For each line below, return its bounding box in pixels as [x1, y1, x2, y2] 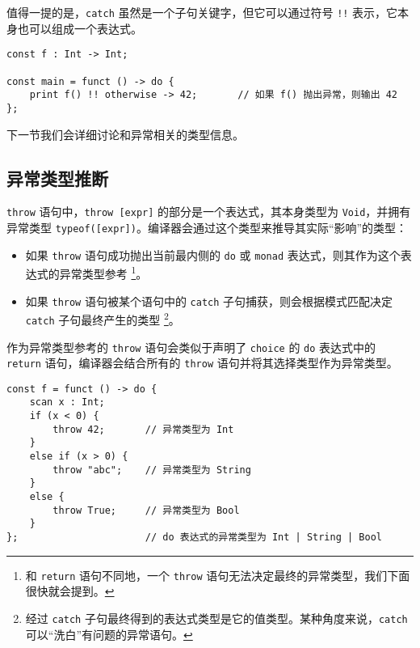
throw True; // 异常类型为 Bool [52, 504, 240, 516]
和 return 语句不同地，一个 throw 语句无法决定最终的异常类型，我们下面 [25, 566, 410, 583]
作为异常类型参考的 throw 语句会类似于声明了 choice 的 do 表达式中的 [6, 338, 376, 355]
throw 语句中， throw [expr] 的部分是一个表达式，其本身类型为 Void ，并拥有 [6, 203, 411, 220]
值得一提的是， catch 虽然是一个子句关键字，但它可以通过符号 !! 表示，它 [6, 4, 398, 20]
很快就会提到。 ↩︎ [25, 582, 115, 599]
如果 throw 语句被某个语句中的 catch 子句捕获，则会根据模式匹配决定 [25, 292, 393, 309]
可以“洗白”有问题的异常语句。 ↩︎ [25, 625, 193, 642]
